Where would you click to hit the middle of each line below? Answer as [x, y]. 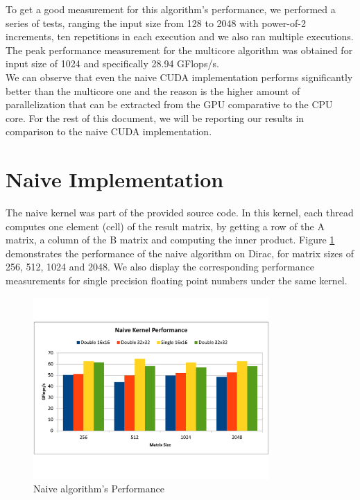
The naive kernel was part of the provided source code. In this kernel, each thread [180, 213]
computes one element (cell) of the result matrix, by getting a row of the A [165, 226]
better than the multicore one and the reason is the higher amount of [153, 90]
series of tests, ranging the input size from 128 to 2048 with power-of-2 [156, 23]
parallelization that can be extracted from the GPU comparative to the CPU [169, 104]
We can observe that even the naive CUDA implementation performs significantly [179, 77]
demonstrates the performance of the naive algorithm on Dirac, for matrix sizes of [180, 253]
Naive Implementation [115, 179]
